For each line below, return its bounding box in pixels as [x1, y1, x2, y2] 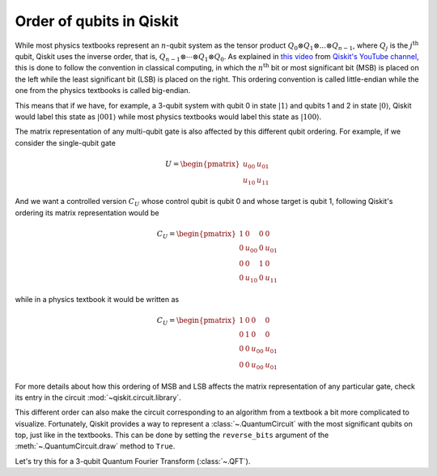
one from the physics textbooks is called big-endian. [15, 86, 191, 96]
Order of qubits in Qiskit [15, 12, 180, 30]
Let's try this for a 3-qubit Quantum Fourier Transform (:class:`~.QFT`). [15, 456, 251, 465]
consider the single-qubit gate [15, 138, 117, 147]
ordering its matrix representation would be [15, 207, 159, 218]
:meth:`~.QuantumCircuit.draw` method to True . [15, 441, 176, 451]
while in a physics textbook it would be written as [15, 295, 180, 304]
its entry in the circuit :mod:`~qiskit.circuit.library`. [15, 393, 181, 402]
